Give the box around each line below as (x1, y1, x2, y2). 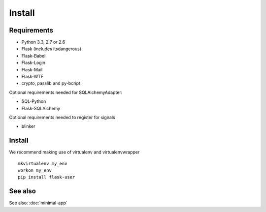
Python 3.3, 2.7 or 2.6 (21, 39, 66, 45)
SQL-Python (21, 98, 46, 104)
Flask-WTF (21, 74, 44, 80)
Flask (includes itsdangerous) (21, 46, 81, 52)
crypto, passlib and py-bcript (21, 80, 81, 86)
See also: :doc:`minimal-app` (9, 200, 67, 206)
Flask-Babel (21, 53, 46, 59)
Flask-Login (21, 60, 45, 66)
